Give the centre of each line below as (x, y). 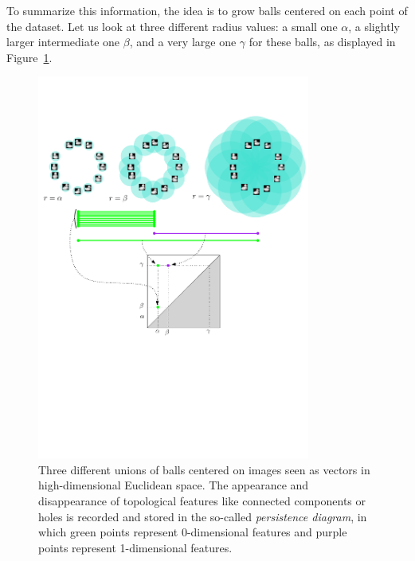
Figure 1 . (29, 57)
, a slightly (374, 26)
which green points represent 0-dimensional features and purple (193, 532)
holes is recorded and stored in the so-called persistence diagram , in (203, 516)
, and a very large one (183, 42)
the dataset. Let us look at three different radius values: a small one (172, 26)
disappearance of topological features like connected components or (202, 501)
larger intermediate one (63, 42)
